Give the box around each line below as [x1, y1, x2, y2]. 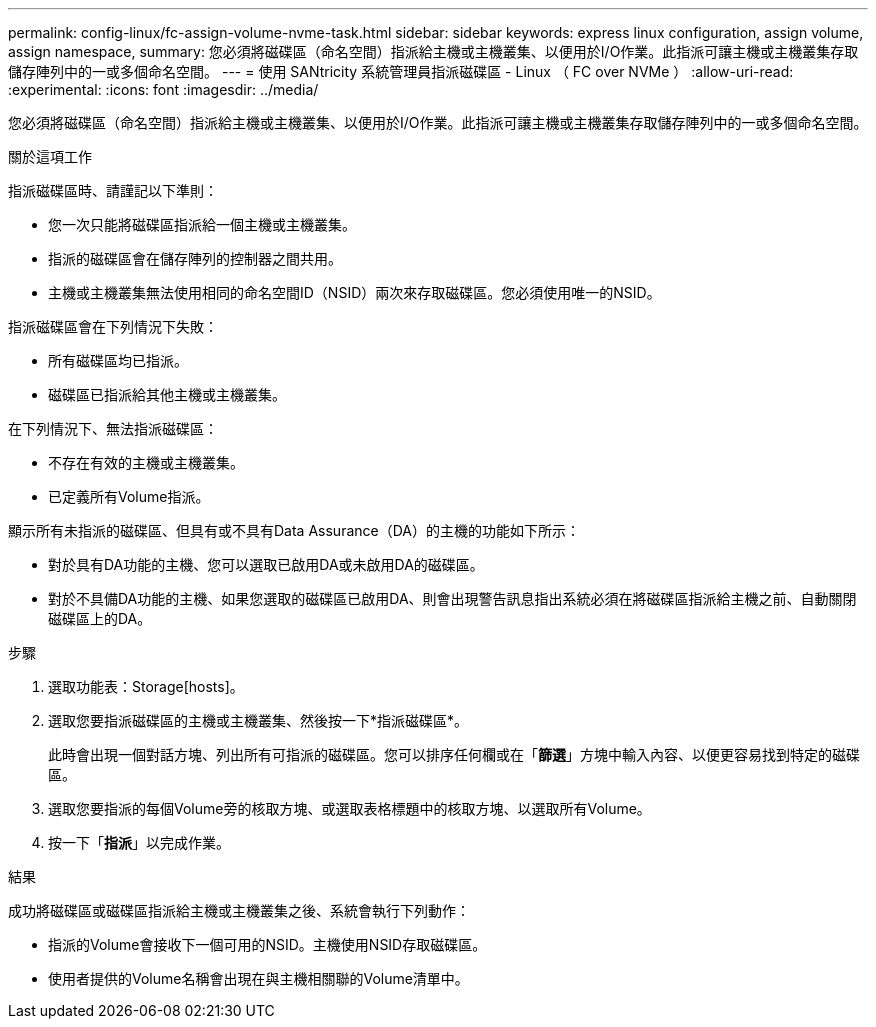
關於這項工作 [8, 148, 92, 165]
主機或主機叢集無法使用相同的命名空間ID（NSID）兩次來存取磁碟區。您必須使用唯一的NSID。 [48, 284, 661, 301]
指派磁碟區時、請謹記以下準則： [8, 182, 218, 199]
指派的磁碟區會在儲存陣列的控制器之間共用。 [48, 250, 342, 267]
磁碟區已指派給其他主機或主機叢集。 [48, 386, 286, 403]
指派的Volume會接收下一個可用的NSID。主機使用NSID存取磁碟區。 [48, 936, 487, 953]
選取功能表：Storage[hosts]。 [48, 678, 244, 695]
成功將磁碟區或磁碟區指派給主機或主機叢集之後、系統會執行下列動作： [8, 902, 470, 919]
